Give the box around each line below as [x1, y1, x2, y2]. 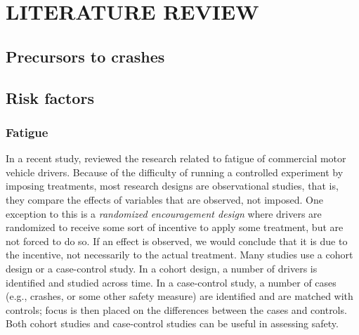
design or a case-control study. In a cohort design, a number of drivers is [6, 261, 318, 275]
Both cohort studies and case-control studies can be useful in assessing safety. [6, 316, 339, 331]
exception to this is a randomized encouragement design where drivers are [6, 206, 322, 221]
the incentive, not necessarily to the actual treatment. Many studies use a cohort [6, 247, 353, 262]
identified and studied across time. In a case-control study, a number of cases [6, 275, 337, 289]
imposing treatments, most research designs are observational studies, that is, [6, 178, 339, 193]
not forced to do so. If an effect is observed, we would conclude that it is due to [6, 233, 348, 248]
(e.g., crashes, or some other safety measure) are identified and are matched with [6, 289, 353, 303]
